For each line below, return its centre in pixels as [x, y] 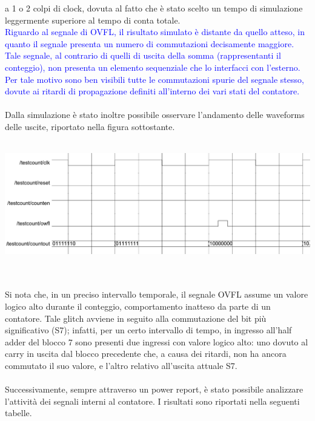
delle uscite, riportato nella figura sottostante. [90, 126]
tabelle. [18, 413]
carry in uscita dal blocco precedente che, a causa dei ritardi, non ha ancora [146, 354]
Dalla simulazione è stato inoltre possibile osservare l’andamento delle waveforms [155, 115]
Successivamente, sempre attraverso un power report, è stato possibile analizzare [154, 389]
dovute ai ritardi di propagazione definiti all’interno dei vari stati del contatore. [152, 91]
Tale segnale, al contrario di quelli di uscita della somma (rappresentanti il [143, 55]
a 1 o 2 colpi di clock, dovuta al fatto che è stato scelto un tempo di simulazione [154, 8]
